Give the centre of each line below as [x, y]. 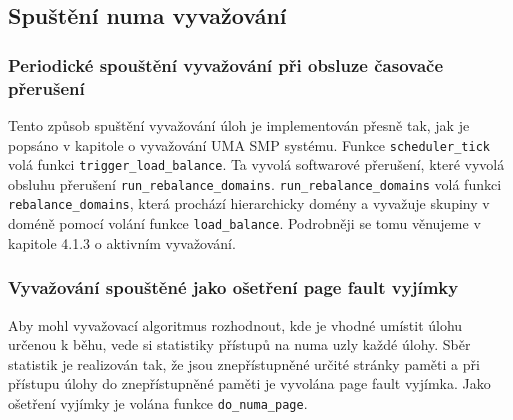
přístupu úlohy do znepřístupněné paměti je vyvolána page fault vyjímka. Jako [249, 383]
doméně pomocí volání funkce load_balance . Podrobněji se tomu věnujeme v [244, 223]
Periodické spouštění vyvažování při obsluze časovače [226, 64]
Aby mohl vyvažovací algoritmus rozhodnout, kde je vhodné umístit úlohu [235, 324]
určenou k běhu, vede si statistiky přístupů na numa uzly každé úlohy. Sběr [239, 344]
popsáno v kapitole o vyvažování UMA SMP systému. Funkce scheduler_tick [249, 144]
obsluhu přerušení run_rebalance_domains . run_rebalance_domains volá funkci [255, 183]
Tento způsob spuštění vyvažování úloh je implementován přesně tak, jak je [239, 124]
